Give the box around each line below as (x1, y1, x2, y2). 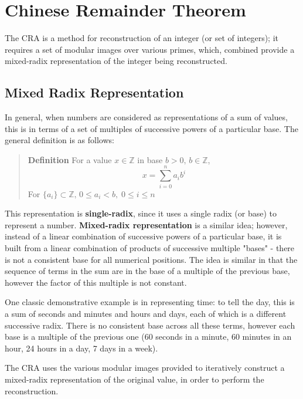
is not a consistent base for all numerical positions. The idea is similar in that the (5, 253, 298, 265)
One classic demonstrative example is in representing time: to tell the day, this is (5, 296, 295, 308)
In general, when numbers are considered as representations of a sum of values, (5, 111, 288, 123)
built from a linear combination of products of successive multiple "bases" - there (5, 241, 295, 253)
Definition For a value (28, 153, 112, 165)
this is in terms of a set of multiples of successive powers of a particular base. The (5, 122, 298, 134)
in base (137, 153, 163, 165)
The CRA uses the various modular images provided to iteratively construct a (5, 361, 285, 374)
